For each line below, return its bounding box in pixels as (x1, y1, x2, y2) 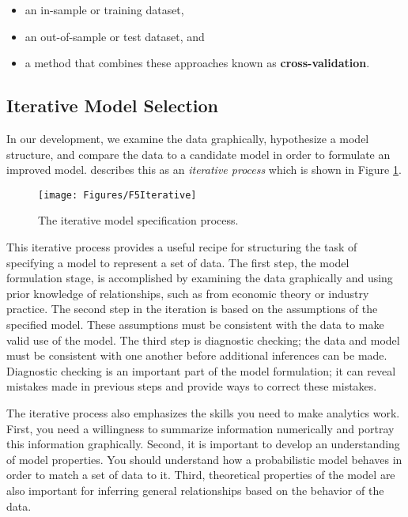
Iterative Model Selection (6, 93, 219, 118)
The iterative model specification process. (38, 212, 239, 228)
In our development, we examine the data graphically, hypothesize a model (6, 130, 369, 146)
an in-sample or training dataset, (25, 2, 184, 17)
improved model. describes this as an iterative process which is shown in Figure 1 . (6, 161, 402, 178)
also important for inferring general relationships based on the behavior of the (6, 481, 384, 498)
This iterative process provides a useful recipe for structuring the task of (6, 239, 357, 255)
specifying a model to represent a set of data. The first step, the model (6, 254, 349, 270)
